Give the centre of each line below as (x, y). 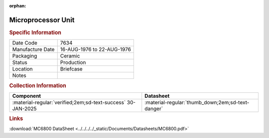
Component (27, 96)
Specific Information (35, 32)
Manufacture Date (33, 50)
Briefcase (71, 69)
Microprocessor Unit (42, 20)
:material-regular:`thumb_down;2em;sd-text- (197, 102)
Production (73, 63)
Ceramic (70, 56)
